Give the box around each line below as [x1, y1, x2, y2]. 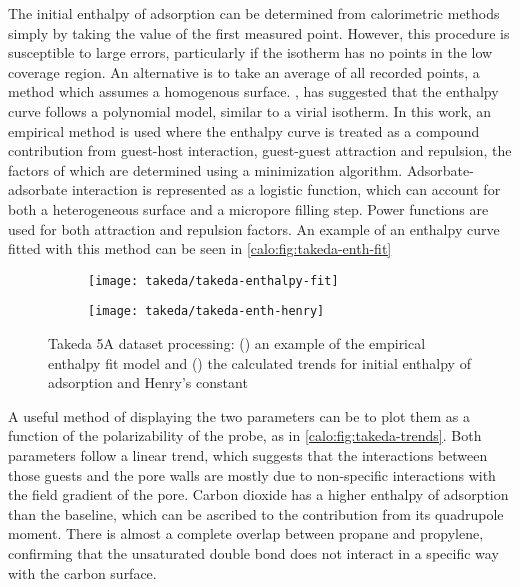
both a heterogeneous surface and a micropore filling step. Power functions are [8, 198, 489, 219]
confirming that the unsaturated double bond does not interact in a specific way [8, 542, 499, 563]
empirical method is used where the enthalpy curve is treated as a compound [8, 120, 480, 141]
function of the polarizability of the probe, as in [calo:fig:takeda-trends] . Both [8, 425, 482, 446]
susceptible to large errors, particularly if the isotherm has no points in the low [8, 42, 493, 63]
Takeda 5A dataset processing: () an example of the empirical [48, 333, 426, 354]
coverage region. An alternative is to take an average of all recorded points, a [8, 61, 480, 82]
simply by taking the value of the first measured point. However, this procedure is [8, 22, 510, 43]
